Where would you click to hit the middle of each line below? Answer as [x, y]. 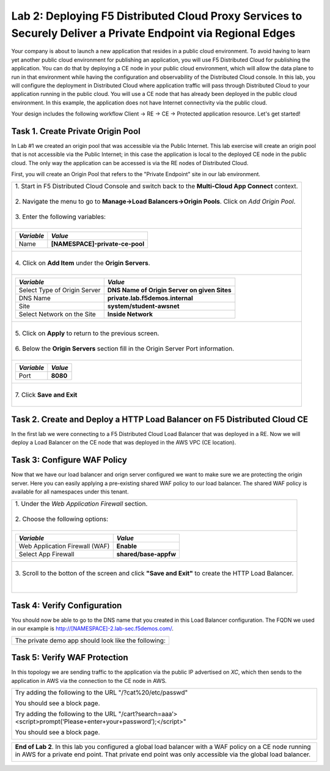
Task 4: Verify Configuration [67, 605]
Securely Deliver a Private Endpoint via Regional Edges [153, 33]
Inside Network [130, 314]
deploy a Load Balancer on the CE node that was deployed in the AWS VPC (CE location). [124, 443]
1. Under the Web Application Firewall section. [81, 503]
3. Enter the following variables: [61, 216]
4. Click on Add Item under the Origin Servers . [82, 263]
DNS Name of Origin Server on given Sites [169, 290]
